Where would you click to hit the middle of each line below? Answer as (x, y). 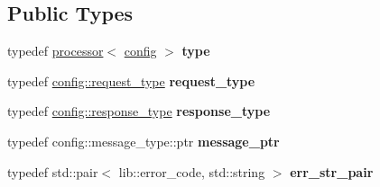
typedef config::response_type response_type (139, 111)
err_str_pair (332, 171)
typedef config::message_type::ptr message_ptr (144, 141)
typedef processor (56, 51)
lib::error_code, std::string (192, 171)
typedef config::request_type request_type (131, 80)
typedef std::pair (53, 171)
